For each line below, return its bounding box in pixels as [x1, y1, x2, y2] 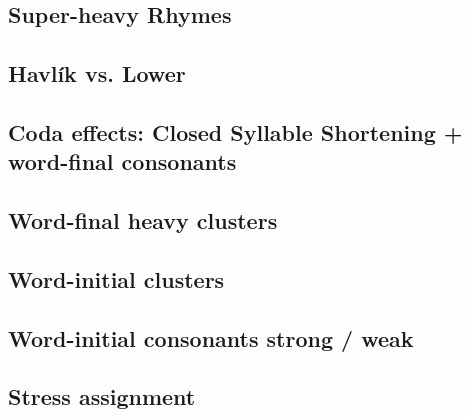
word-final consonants [8, 146, 237, 177]
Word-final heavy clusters [8, 205, 278, 236]
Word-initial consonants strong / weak [8, 322, 414, 353]
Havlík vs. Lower [8, 58, 186, 89]
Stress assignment [8, 381, 196, 412]
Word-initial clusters [8, 263, 225, 294]
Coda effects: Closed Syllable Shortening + [8, 116, 463, 147]
